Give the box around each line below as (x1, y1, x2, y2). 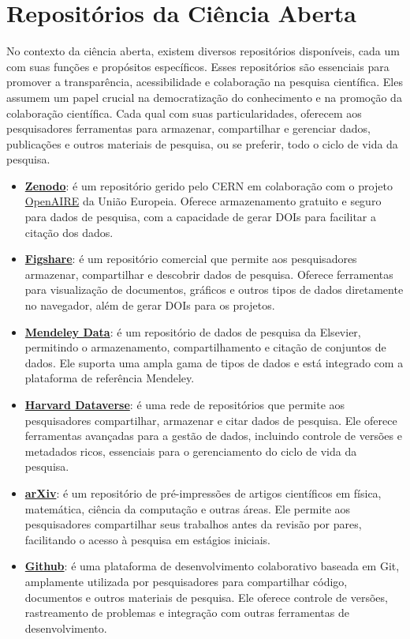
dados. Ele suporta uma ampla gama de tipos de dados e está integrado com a (24, 354, 404, 370)
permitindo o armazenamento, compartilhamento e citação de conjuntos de (24, 339, 386, 355)
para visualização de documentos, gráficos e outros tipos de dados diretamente (24, 281, 404, 298)
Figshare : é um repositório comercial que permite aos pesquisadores (24, 250, 357, 267)
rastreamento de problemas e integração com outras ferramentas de (24, 604, 349, 621)
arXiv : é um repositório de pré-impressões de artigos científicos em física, (24, 484, 382, 501)
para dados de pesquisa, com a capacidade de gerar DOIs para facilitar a (24, 209, 376, 225)
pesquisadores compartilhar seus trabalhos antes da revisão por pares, (24, 516, 362, 532)
